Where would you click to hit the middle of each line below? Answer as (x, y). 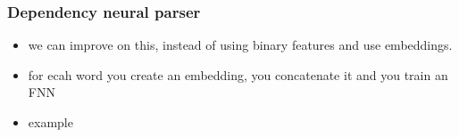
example (50, 122)
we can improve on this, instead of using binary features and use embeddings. (240, 45)
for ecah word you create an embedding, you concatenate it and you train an (238, 74)
